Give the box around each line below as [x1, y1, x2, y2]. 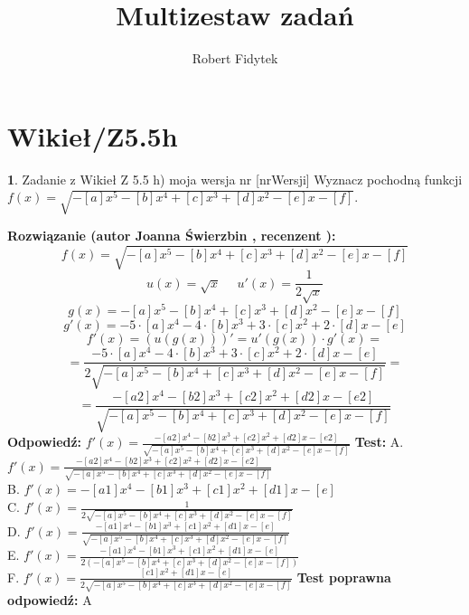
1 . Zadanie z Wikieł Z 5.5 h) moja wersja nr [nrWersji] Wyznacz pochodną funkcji [7, 169, 463, 188]
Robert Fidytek [192, 49, 278, 68]
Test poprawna [296, 567, 391, 586]
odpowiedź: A [7, 591, 92, 610]
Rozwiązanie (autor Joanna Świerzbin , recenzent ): [7, 225, 336, 244]
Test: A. [354, 432, 404, 451]
